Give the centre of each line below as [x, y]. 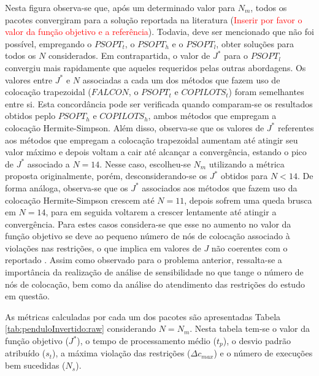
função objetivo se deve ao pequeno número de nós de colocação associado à [148, 236]
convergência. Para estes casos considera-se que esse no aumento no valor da [148, 224]
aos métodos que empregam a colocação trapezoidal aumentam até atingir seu [152, 140]
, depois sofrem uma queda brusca [248, 200]
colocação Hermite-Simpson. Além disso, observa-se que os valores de [135, 127]
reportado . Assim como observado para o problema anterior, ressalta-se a [144, 260]
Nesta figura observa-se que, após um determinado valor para [120, 7]
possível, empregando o [48, 43]
